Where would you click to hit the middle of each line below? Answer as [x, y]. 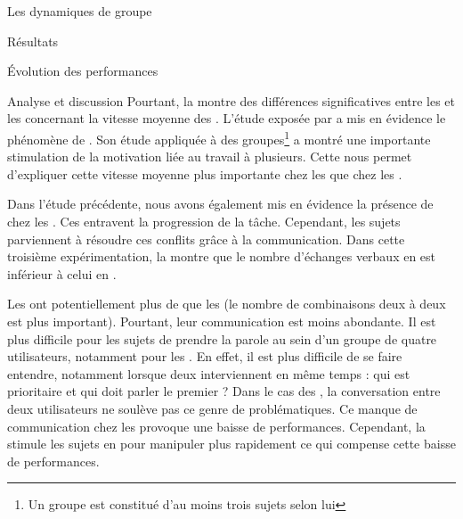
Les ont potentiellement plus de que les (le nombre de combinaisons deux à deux [227, 304]
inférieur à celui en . [62, 273]
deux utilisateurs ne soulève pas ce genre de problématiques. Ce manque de [212, 408]
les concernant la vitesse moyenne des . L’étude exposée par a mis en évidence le [227, 118]
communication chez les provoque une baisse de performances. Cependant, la [216, 426]
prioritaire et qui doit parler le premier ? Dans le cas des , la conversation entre [224, 391]
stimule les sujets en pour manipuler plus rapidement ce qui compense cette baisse [231, 444]
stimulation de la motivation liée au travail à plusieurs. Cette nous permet [210, 157]
